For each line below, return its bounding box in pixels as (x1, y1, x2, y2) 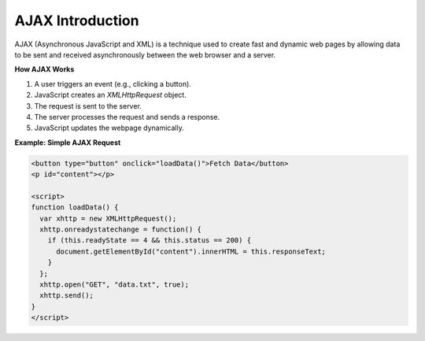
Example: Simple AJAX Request (14, 138, 121, 147)
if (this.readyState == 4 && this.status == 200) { (47, 236, 252, 245)
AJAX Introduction (14, 12, 139, 29)
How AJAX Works (14, 65, 75, 74)
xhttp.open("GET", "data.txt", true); (39, 280, 189, 289)
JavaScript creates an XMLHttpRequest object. (34, 91, 187, 100)
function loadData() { (31, 203, 119, 212)
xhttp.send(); (39, 291, 94, 300)
